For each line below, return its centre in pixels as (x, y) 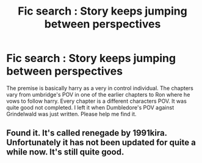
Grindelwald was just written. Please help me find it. (71, 114)
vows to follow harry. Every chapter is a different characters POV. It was (97, 101)
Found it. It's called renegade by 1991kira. (87, 133)
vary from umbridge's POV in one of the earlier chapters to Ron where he (98, 94)
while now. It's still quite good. (65, 152)
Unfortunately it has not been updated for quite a (101, 143)
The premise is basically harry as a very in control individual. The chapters (100, 88)
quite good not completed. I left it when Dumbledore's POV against (90, 107)
